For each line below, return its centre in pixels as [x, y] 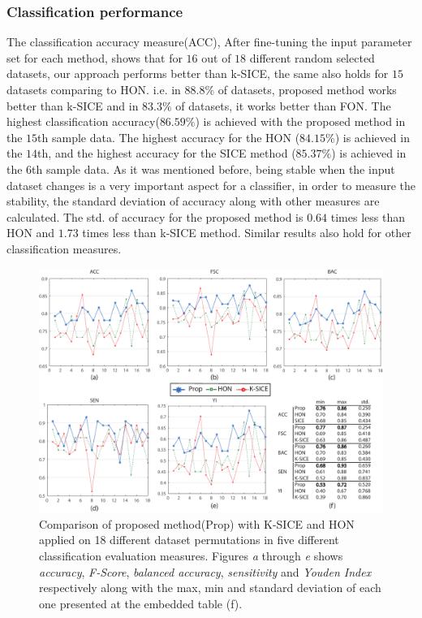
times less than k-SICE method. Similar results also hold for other [247, 233]
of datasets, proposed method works [307, 89]
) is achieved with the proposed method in [300, 121]
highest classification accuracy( [83, 121]
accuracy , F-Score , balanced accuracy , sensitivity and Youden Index [205, 571]
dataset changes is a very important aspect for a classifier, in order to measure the [211, 185]
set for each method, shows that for [95, 57]
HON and [31, 233]
